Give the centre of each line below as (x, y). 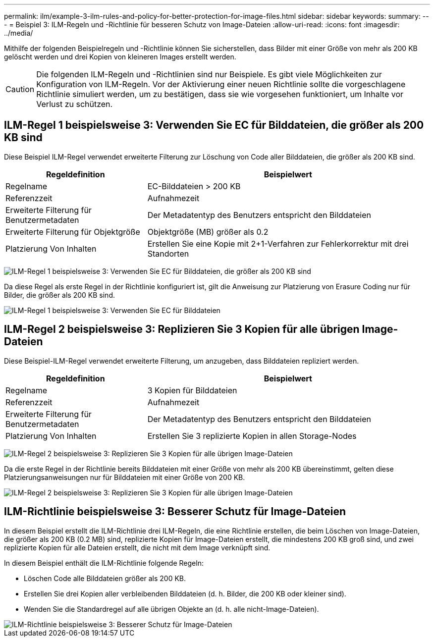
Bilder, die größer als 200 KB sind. (59, 295)
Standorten (168, 253)
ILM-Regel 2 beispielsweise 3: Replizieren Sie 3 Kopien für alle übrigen (182, 329)
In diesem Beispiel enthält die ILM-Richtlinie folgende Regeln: (104, 563)
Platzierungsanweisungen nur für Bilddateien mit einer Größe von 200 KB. (125, 477)
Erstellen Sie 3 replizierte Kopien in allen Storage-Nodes (252, 436)
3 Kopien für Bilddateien (192, 390)
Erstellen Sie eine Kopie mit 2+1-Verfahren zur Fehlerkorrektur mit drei (278, 243)
